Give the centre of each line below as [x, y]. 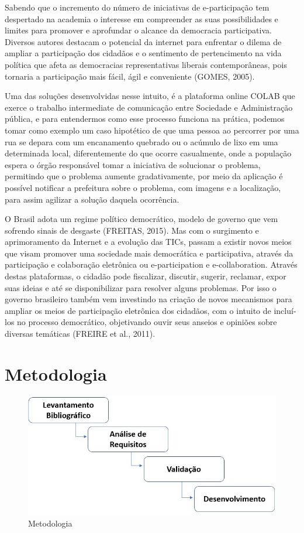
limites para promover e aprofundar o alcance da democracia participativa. [138, 30]
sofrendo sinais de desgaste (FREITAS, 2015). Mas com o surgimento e [132, 230]
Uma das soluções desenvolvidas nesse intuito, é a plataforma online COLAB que [150, 96]
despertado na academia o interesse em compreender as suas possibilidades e [141, 18]
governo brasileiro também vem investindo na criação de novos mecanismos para [148, 299]
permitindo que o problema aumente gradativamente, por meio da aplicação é [144, 176]
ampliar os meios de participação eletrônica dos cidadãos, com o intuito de [138, 310]
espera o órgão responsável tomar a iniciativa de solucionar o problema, [133, 164]
